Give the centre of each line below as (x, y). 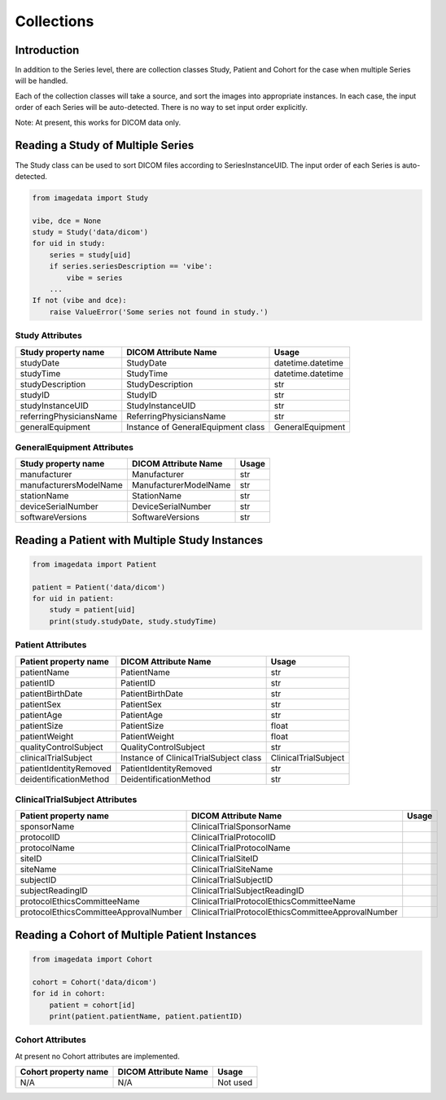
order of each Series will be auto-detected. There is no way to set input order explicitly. (162, 107)
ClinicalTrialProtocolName (241, 848)
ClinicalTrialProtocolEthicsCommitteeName (273, 901)
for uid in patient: (73, 599)
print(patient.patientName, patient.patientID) (146, 1016)
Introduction (47, 50)
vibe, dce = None (67, 221)
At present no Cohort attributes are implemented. (98, 1056)
